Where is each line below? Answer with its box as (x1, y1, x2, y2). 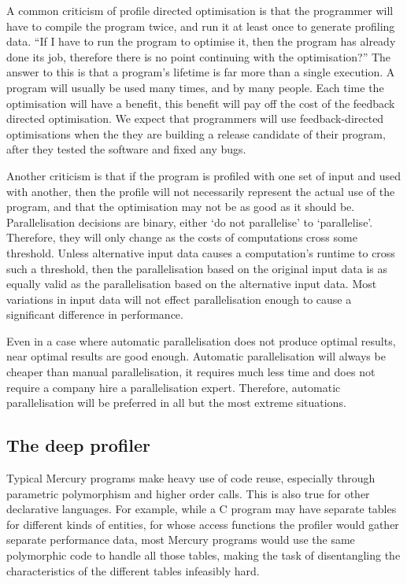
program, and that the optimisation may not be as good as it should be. (6, 198, 355, 215)
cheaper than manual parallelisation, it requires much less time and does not (6, 364, 376, 380)
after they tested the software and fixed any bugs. (6, 141, 246, 157)
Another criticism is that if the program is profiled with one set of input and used (6, 167, 401, 183)
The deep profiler (6, 433, 150, 457)
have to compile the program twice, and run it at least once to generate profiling (6, 17, 395, 34)
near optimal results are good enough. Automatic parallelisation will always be (6, 348, 386, 364)
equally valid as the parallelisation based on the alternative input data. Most (6, 275, 377, 292)
